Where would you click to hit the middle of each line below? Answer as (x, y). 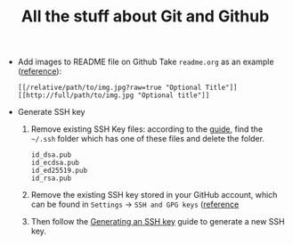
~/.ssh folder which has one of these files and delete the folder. (148, 139)
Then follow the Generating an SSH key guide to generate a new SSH (158, 222)
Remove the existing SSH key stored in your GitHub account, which (154, 195)
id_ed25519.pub (59, 171)
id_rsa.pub (51, 179)
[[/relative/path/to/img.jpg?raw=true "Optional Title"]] (127, 88)
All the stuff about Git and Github (145, 16)
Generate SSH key (51, 112)
